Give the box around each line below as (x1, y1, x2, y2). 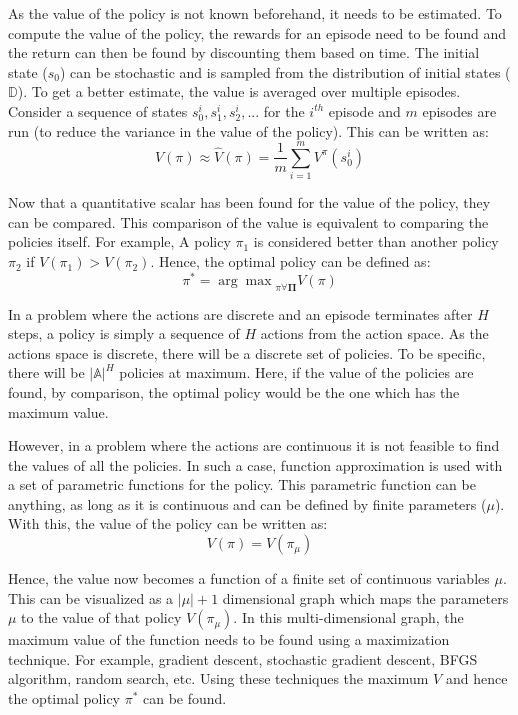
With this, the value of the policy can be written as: (8, 513, 328, 534)
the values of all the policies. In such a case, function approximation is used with (8, 454, 503, 475)
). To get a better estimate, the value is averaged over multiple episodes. (17, 81, 461, 102)
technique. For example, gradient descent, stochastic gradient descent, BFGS (8, 648, 478, 669)
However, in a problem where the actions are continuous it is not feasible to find (8, 435, 500, 456)
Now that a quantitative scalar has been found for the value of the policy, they (8, 192, 491, 213)
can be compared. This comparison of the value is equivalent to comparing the (8, 211, 489, 232)
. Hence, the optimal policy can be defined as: (150, 251, 431, 272)
